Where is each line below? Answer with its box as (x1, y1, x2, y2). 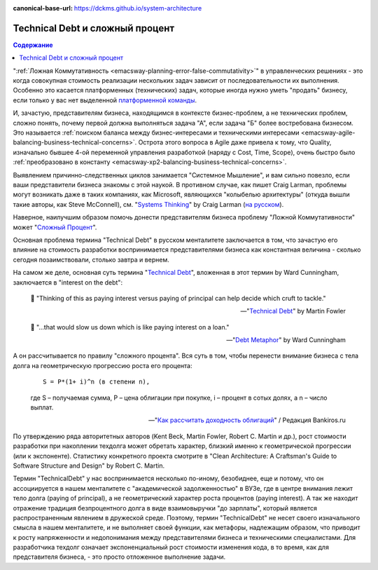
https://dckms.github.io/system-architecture (73, 4, 202, 12)
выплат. (30, 403, 54, 412)
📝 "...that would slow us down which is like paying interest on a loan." (30, 323, 230, 331)
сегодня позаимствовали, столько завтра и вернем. (13, 255, 169, 264)
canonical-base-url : (13, 4, 73, 12)
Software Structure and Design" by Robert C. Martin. (13, 461, 164, 470)
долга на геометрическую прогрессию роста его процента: (13, 361, 192, 369)
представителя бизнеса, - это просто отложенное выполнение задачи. (13, 552, 226, 561)
